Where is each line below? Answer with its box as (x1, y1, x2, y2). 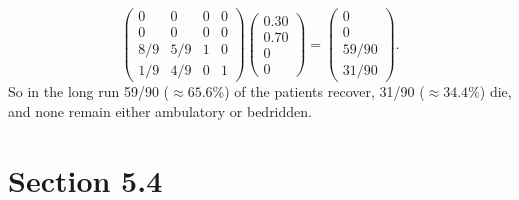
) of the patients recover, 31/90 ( (224, 81, 425, 102)
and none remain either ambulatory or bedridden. (8, 100, 312, 121)
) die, (479, 81, 512, 102)
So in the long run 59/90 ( (8, 81, 170, 102)
